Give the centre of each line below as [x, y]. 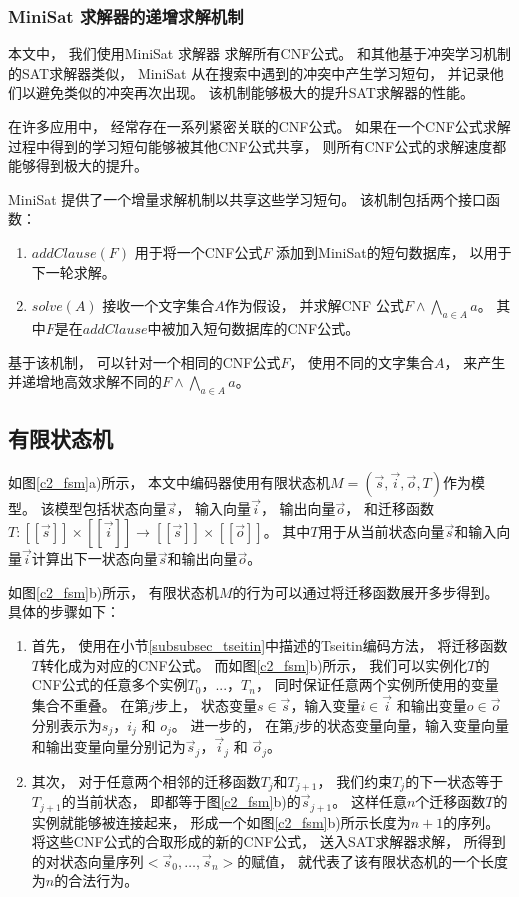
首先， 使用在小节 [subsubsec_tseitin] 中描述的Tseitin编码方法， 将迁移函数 [269, 644]
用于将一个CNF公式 [198, 251]
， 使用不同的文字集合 [362, 361]
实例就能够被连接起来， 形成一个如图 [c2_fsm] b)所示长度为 [221, 821]
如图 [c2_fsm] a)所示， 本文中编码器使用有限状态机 [169, 482]
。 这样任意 [369, 801]
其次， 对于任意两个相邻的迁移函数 [146, 780]
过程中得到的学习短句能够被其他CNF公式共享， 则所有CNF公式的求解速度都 [257, 145]
